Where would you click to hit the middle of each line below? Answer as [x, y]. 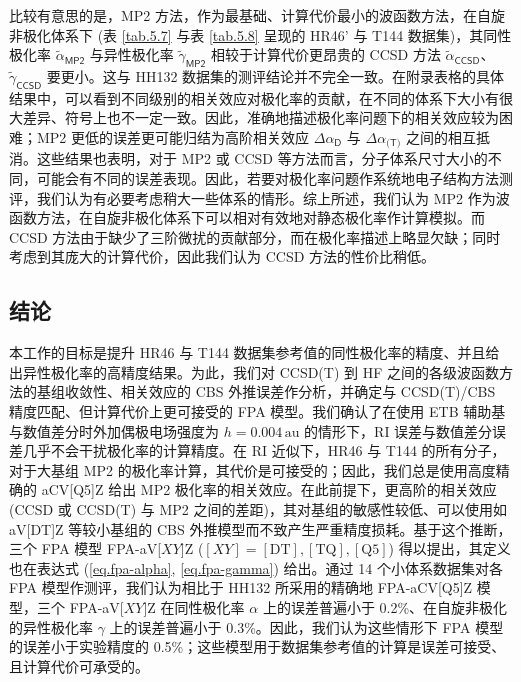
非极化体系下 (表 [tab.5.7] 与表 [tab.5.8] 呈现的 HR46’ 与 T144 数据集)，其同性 [260, 34]
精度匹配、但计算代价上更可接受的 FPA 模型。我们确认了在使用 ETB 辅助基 [257, 410]
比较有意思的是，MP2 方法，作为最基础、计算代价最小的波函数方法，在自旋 [257, 15]
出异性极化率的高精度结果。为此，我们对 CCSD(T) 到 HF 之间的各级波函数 [254, 371]
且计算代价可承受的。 [79, 665]
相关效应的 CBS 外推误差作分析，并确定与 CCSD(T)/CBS [308, 391]
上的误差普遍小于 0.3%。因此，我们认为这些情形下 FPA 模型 [306, 626]
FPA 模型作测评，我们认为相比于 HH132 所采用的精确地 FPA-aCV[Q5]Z [241, 587]
